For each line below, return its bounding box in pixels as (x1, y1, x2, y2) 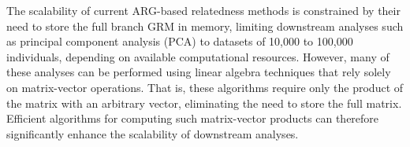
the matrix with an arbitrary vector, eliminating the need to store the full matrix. (6, 94, 402, 111)
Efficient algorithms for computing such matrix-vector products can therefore (6, 110, 379, 127)
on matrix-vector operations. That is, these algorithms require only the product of (6, 79, 404, 95)
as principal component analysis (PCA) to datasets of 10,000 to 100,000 (6, 33, 353, 50)
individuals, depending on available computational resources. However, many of (6, 48, 389, 64)
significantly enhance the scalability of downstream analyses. (6, 125, 299, 141)
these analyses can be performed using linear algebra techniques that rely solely (6, 64, 391, 80)
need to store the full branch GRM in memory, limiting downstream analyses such (6, 17, 404, 34)
